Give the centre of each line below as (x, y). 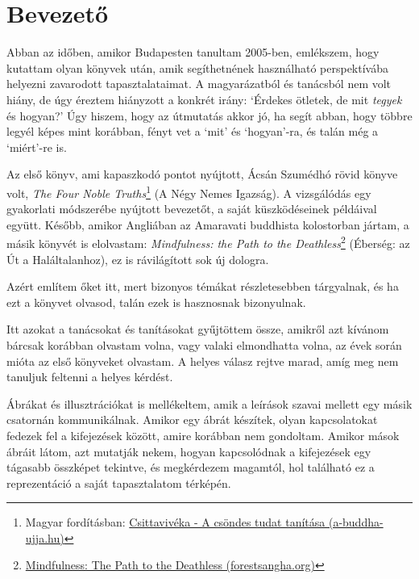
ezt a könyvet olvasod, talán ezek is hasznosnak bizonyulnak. (156, 302)
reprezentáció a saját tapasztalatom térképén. (119, 483)
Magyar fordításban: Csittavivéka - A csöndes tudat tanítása (175, 522)
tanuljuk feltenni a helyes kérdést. (90, 377)
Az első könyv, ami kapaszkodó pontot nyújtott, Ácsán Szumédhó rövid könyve (202, 174)
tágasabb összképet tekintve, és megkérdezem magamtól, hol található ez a (191, 467)
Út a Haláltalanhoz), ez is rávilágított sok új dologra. (138, 259)
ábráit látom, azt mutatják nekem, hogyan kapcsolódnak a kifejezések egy (189, 451)
